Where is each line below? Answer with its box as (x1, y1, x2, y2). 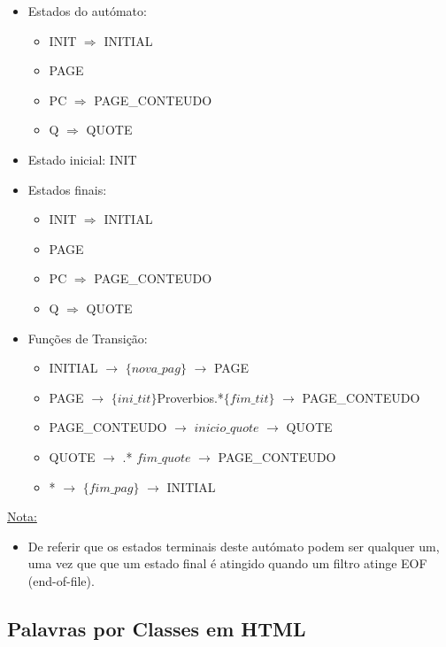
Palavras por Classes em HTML (7, 614, 306, 642)
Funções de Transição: (27, 328, 148, 347)
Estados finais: (27, 180, 107, 198)
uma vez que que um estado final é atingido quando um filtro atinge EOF (27, 554, 427, 573)
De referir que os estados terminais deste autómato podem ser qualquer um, (27, 536, 440, 555)
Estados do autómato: (27, 2, 147, 19)
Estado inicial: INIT (27, 150, 137, 168)
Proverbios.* (157, 388, 224, 406)
